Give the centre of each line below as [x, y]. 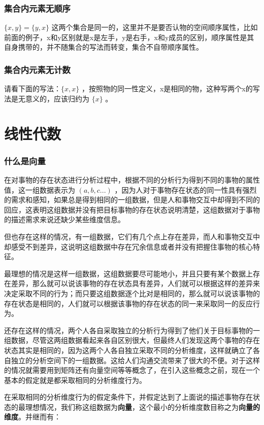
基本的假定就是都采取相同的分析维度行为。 [75, 380]
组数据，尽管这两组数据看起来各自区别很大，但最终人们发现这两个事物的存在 [132, 340]
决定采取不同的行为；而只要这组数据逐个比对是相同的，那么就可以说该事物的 [132, 293]
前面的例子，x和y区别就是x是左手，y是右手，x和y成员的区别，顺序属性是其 [129, 37]
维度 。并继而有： [32, 417]
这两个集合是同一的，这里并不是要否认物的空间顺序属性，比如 [155, 27]
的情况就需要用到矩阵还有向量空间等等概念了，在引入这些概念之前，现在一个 [132, 370]
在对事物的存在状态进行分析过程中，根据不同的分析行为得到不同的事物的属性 [132, 180]
